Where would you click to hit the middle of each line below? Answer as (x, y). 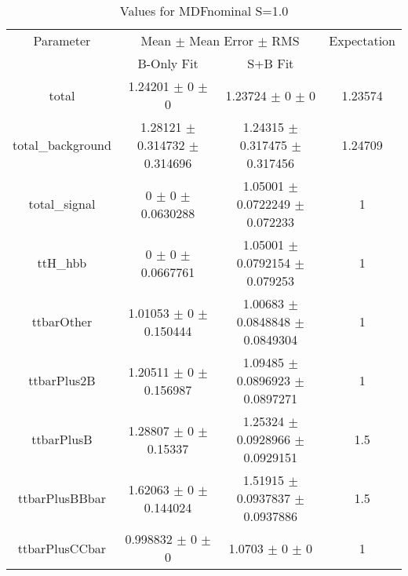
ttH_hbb (62, 262)
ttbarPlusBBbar (62, 498)
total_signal (62, 204)
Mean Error (222, 40)
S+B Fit (271, 63)
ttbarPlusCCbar (62, 548)
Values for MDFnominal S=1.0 (204, 11)
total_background (62, 145)
